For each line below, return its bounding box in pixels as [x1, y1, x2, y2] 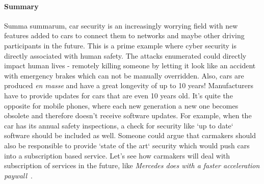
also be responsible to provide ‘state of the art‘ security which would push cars [4, 140, 250, 150]
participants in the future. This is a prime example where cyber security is [4, 40, 236, 50]
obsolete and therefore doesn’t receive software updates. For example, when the [4, 110, 252, 121]
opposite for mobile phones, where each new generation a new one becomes [4, 100, 239, 111]
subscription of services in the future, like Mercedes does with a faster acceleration [4, 160, 260, 171]
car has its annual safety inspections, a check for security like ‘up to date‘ [4, 120, 233, 130]
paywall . [4, 170, 33, 180]
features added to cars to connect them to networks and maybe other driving [4, 30, 245, 41]
